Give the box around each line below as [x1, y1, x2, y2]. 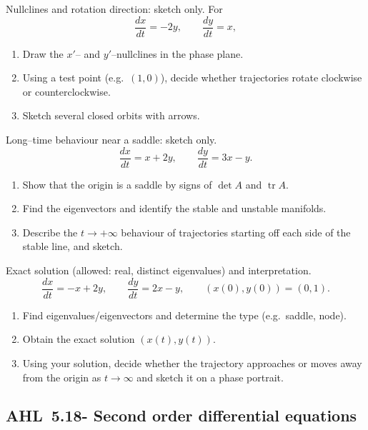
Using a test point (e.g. [22, 70, 124, 85]
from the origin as [22, 369, 101, 384]
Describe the [22, 224, 78, 239]
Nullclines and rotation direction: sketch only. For [6, 1, 223, 16]
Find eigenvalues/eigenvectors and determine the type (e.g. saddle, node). [22, 307, 347, 322]
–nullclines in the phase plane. [111, 46, 244, 61]
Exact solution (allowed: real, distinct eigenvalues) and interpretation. [6, 263, 312, 278]
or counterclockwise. [22, 84, 111, 99]
